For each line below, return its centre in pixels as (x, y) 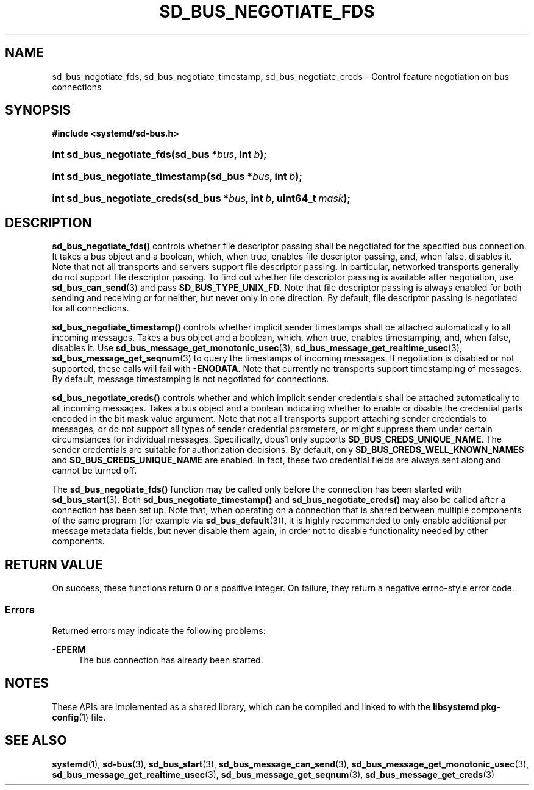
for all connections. (91, 308)
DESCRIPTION (48, 222)
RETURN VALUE (54, 564)
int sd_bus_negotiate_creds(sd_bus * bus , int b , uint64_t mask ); (201, 198)
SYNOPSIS (38, 110)
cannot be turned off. (94, 471)
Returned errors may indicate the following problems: (159, 630)
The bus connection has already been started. (171, 660)
